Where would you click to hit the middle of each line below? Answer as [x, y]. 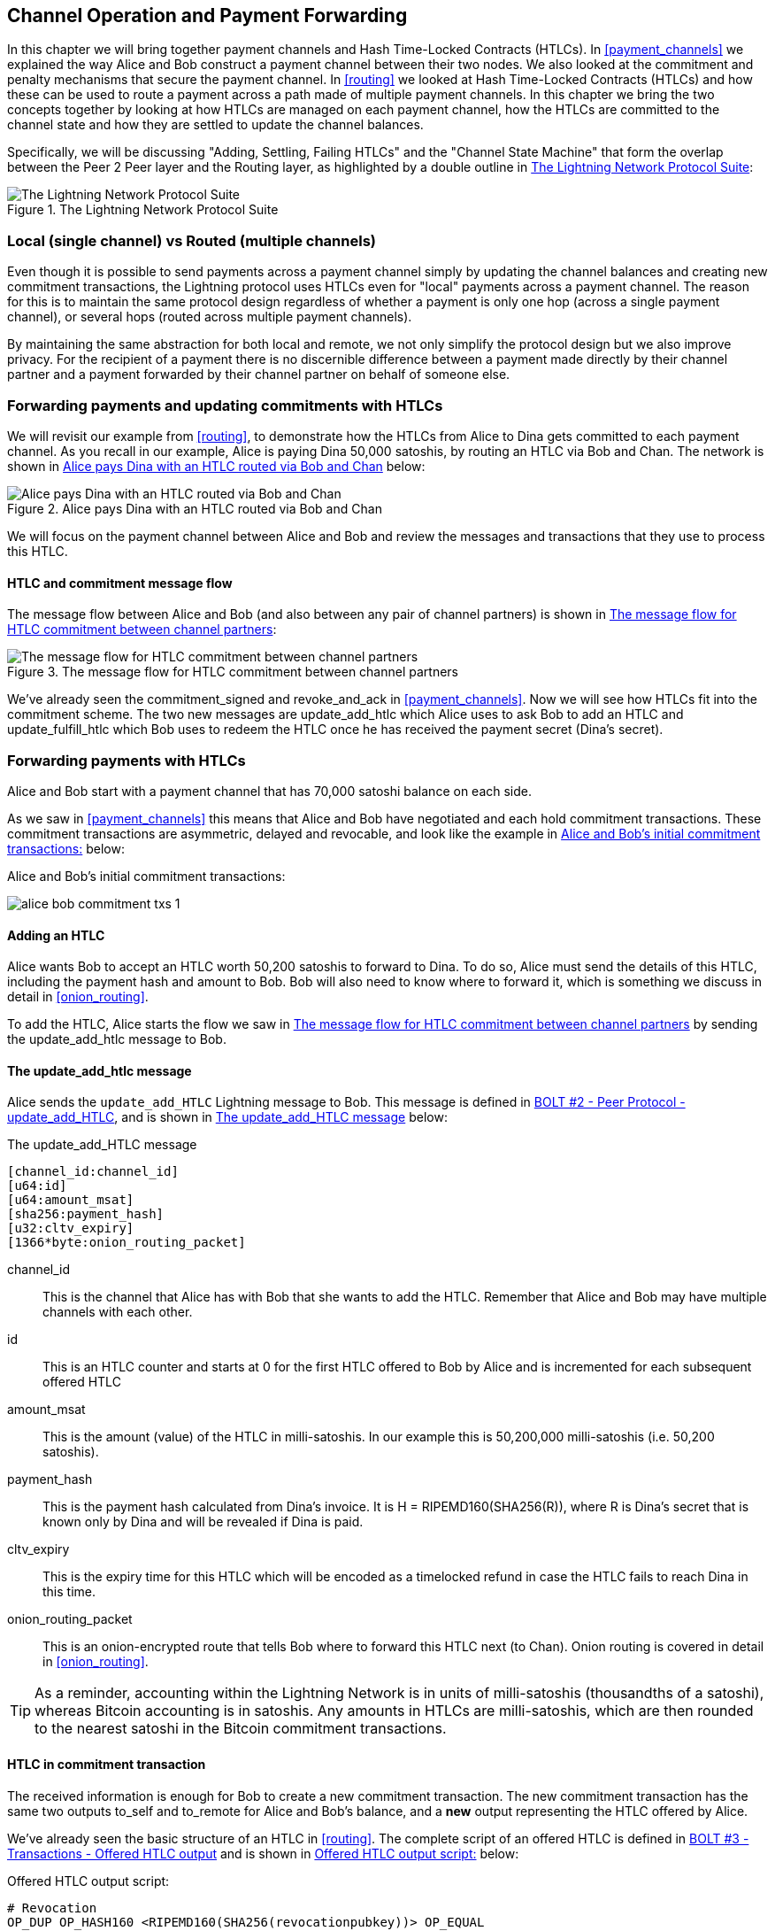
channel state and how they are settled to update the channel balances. [215, 125]
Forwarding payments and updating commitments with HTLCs [225, 405]
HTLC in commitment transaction [107, 1764]
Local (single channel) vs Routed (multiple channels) [192, 240]
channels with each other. [118, 1312]
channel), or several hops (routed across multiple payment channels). [210, 317]
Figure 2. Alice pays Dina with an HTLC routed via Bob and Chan [195, 508]
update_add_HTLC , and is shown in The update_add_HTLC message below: [227, 1117]
